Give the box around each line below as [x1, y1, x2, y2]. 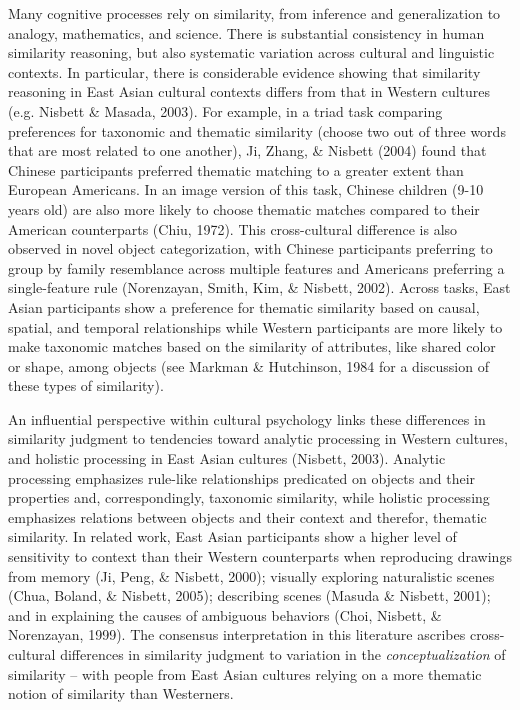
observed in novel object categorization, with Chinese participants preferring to [8, 238, 493, 259]
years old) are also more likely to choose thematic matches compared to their [8, 198, 480, 219]
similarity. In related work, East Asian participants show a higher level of [8, 526, 457, 547]
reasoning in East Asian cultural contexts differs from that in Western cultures [8, 81, 491, 102]
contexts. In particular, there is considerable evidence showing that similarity [8, 61, 481, 82]
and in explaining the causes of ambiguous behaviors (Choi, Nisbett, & [8, 604, 442, 625]
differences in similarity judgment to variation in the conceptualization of [60, 644, 506, 664]
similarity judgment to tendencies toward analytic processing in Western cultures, [8, 428, 508, 449]
